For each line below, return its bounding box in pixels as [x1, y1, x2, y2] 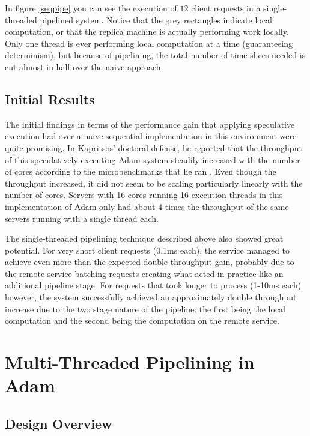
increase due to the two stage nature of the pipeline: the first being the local [5, 302, 285, 315]
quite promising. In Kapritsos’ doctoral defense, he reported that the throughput [5, 141, 302, 154]
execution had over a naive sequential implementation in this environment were [5, 130, 297, 142]
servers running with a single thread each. [5, 212, 159, 224]
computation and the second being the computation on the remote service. [5, 314, 279, 327]
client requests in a [191, 2, 261, 14]
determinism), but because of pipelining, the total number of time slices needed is [5, 49, 306, 61]
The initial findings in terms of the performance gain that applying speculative [5, 118, 295, 130]
